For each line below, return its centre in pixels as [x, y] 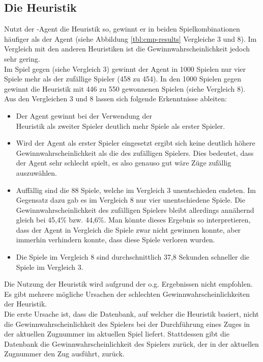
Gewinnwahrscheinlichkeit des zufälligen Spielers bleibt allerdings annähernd [135, 210]
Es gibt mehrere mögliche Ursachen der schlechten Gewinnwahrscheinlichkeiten [127, 294]
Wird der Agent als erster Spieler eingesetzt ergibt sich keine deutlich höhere [136, 143]
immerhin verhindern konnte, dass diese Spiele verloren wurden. [115, 240]
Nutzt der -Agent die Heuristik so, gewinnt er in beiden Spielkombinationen [122, 29]
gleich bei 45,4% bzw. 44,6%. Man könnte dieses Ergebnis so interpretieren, [133, 220]
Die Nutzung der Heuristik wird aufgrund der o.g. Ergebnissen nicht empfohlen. [128, 284]
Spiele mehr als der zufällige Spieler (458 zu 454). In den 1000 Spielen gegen [123, 79]
